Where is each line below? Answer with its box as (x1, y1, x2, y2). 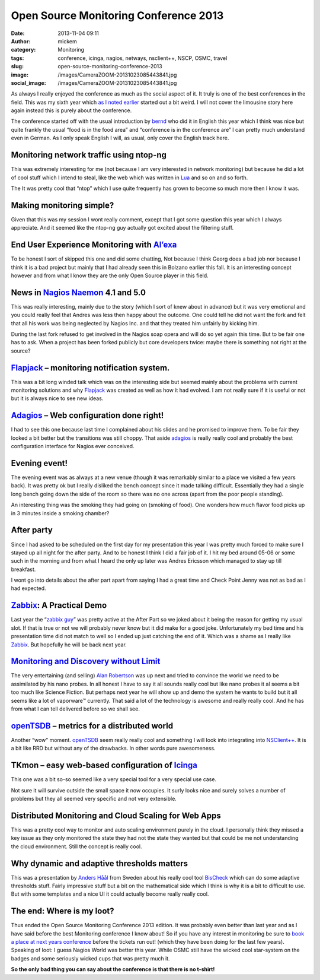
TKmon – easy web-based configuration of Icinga (11, 760, 198, 770)
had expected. (11, 585, 47, 592)
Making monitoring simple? (11, 200, 114, 210)
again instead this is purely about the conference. (11, 107, 132, 114)
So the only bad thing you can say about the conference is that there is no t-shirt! (11, 966, 215, 973)
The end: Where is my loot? (11, 906, 115, 916)
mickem (57, 37, 77, 45)
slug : (11, 63, 24, 70)
